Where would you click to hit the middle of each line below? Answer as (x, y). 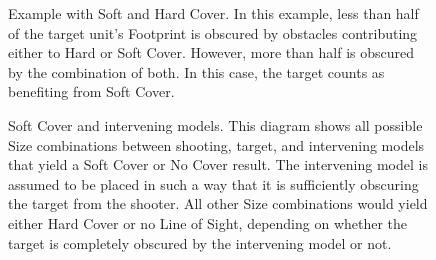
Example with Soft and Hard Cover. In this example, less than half (213, 13)
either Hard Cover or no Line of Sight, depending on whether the (208, 222)
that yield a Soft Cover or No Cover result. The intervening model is (218, 164)
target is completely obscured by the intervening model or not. (200, 242)
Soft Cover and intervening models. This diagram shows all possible (215, 124)
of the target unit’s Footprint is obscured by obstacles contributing (213, 32)
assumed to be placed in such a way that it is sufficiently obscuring (213, 183)
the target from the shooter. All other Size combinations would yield (218, 203)
